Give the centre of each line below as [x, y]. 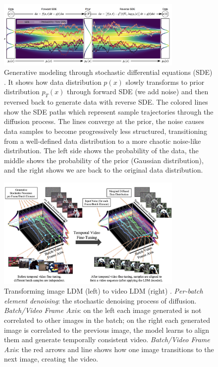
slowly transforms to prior [165, 82]
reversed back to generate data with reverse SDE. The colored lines [106, 102]
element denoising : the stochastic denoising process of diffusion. [100, 300]
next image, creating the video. [51, 359]
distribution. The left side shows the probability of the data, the [101, 151]
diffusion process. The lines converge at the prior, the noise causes [104, 121]
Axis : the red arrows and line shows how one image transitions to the [109, 349]
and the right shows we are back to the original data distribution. [104, 170]
